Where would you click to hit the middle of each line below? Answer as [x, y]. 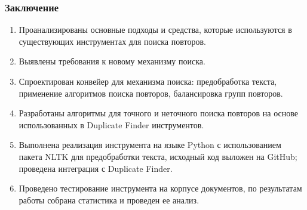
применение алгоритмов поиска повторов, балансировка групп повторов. [151, 93]
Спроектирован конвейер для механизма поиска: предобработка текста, [148, 81]
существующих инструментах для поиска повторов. [112, 41]
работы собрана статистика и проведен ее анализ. [109, 200]
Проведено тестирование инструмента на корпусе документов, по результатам [160, 188]
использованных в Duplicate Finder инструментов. [111, 124]
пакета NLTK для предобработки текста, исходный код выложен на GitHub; [158, 156]
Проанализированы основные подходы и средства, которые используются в [155, 30]
